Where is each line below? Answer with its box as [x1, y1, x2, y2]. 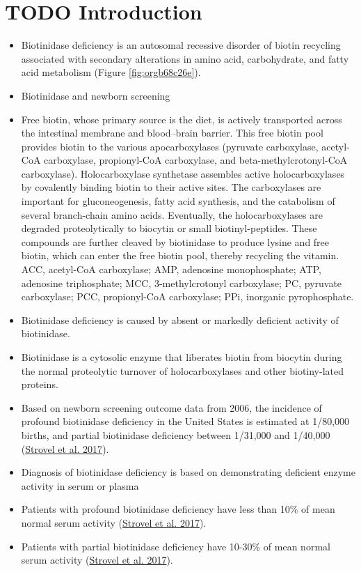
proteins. [21, 377, 58, 392]
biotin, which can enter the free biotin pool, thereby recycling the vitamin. [21, 248, 339, 263]
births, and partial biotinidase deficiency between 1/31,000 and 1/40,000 [21, 427, 330, 442]
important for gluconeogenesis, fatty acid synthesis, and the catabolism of [21, 194, 335, 208]
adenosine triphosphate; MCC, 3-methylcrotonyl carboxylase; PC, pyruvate [21, 275, 342, 290]
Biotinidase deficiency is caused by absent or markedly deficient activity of [21, 312, 339, 327]
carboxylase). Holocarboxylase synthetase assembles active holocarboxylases [21, 166, 345, 180]
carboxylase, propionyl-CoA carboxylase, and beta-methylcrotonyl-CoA [44, 153, 348, 167]
